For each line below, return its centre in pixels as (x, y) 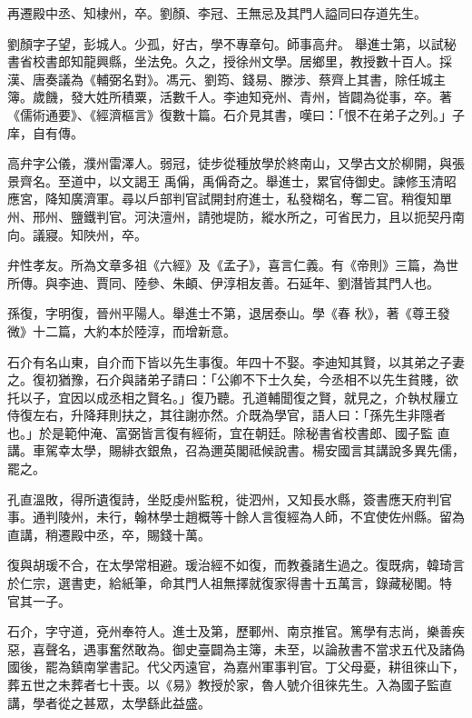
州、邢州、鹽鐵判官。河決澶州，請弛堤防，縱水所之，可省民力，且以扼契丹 (230, 216)
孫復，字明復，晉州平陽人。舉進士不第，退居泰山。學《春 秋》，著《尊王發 (229, 313)
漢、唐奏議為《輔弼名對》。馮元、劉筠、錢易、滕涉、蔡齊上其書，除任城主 (226, 79)
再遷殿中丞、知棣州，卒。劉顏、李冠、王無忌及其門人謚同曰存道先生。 (217, 13)
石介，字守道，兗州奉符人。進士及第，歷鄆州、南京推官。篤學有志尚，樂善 (230, 631)
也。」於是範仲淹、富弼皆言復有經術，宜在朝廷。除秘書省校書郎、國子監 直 (229, 432)
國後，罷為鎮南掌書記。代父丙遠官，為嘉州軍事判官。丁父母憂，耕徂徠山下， (236, 667)
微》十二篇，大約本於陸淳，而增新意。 (122, 330)
